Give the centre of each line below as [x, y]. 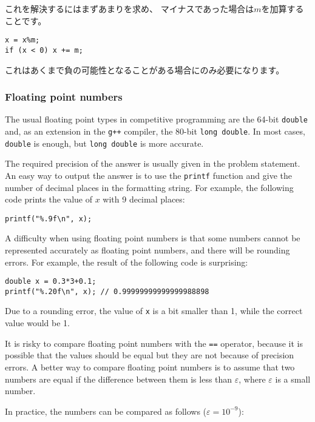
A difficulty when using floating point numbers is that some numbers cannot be [153, 238]
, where [252, 379]
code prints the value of [49, 199]
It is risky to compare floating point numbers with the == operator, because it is [154, 343]
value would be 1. [37, 323]
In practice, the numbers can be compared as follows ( [106, 411]
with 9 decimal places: [144, 199]
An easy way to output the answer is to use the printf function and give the [148, 175]
